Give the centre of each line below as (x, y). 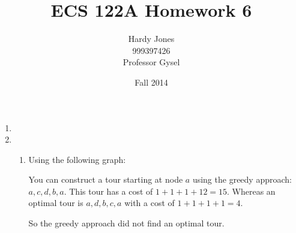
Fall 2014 (151, 82)
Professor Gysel (151, 62)
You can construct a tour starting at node (106, 179)
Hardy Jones (151, 39)
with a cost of (150, 203)
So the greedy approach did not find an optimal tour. (126, 223)
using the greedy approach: (242, 179)
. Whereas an (251, 191)
